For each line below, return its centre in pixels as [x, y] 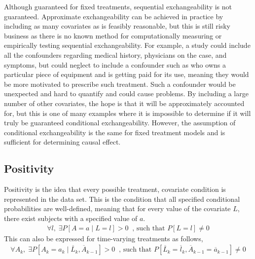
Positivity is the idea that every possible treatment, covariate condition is [115, 189]
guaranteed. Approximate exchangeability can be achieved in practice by [114, 16]
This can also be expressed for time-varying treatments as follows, [104, 238]
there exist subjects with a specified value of [71, 218]
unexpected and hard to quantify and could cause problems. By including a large [126, 93]
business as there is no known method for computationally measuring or [113, 35]
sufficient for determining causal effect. [62, 142]
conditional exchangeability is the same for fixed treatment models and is [115, 132]
